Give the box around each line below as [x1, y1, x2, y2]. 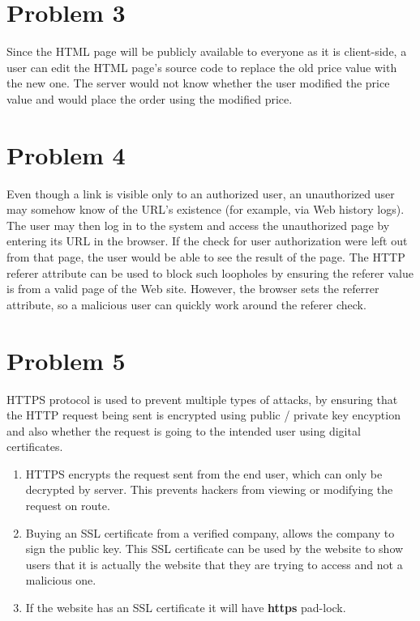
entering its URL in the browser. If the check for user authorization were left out [6, 232, 408, 249]
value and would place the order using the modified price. [6, 90, 293, 107]
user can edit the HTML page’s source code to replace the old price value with [6, 58, 397, 75]
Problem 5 [6, 343, 126, 376]
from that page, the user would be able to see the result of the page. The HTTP [6, 249, 405, 265]
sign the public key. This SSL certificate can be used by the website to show [25, 540, 404, 557]
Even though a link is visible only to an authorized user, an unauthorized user [6, 185, 395, 202]
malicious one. [25, 572, 96, 589]
